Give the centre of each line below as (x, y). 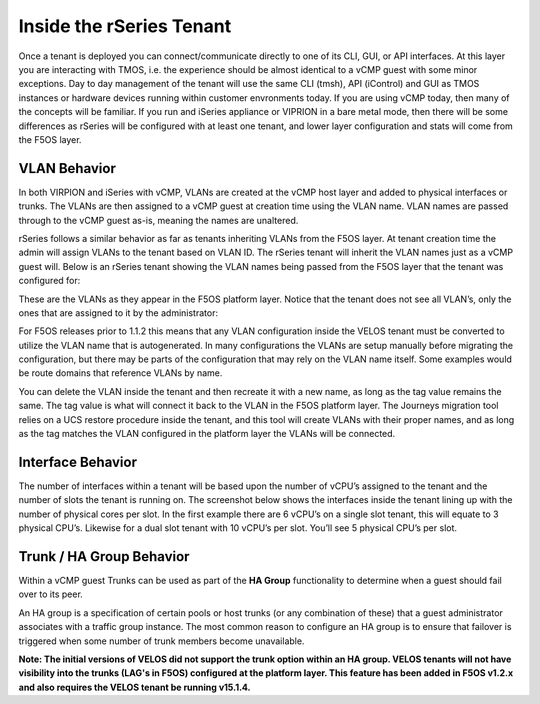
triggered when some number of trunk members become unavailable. (161, 641)
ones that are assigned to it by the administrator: (118, 312)
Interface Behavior (77, 461)
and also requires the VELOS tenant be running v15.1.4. (134, 687)
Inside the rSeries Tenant (125, 26)
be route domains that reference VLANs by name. (120, 373)
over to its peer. (51, 594)
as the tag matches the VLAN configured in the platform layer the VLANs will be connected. (207, 434)
